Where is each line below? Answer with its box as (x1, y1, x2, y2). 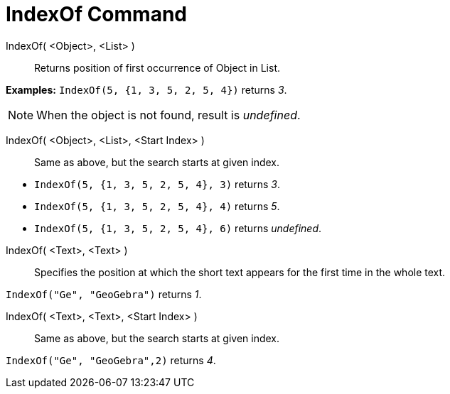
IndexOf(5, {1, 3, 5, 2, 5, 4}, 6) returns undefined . (34, 221, 322, 234)
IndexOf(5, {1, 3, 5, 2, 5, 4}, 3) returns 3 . (34, 177, 280, 190)
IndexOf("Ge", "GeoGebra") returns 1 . (6, 288, 202, 300)
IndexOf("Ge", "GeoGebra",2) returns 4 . (6, 354, 216, 366)
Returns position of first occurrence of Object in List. (34, 61, 280, 74)
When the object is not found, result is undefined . (36, 107, 301, 122)
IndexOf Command (6, 2, 187, 26)
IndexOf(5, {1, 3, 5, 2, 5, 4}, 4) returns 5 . (34, 199, 280, 212)
